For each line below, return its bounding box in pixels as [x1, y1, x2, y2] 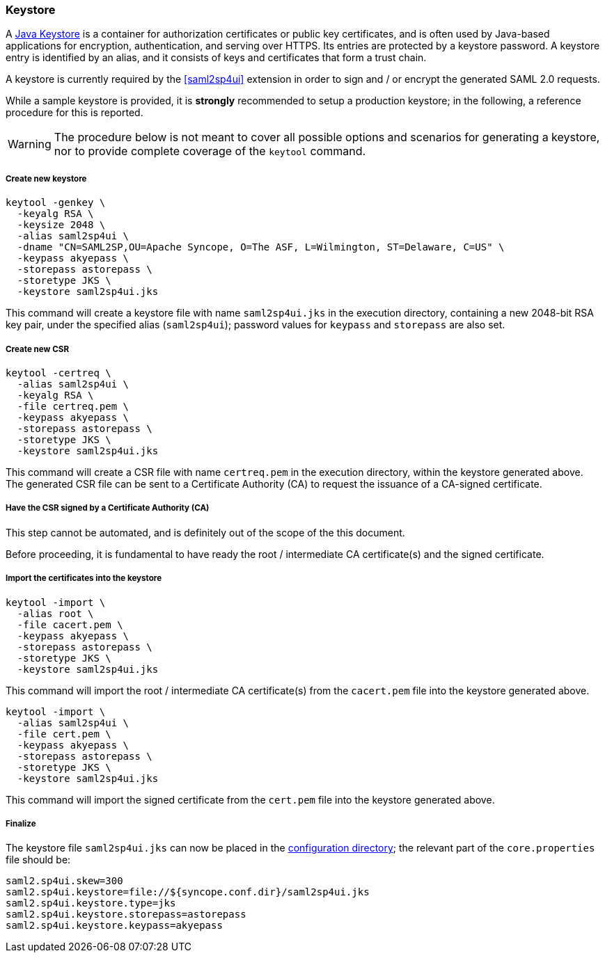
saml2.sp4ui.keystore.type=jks [6, 897, 176, 909]
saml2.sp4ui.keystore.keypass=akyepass [6, 920, 223, 932]
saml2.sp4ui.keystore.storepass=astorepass [6, 909, 246, 920]
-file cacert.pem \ [17, 618, 123, 630]
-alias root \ [17, 607, 94, 619]
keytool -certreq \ [6, 367, 111, 378]
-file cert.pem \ [17, 728, 111, 740]
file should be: [6, 854, 71, 866]
